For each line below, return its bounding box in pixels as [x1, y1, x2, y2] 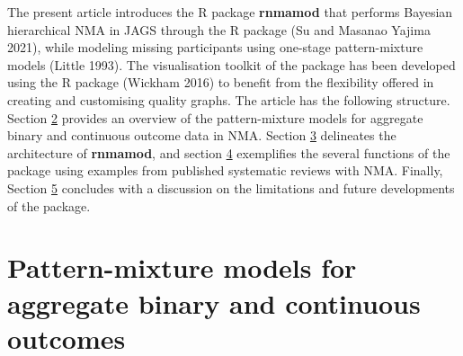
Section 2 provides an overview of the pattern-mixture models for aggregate [7, 108, 423, 127]
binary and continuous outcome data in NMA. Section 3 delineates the [7, 126, 396, 145]
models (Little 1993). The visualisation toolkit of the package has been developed [7, 55, 456, 74]
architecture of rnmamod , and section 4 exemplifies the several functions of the [7, 143, 450, 162]
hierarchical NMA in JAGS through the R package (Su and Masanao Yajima [7, 20, 431, 39]
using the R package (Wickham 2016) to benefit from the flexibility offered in [7, 73, 434, 92]
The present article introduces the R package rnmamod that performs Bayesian [7, 3, 453, 21]
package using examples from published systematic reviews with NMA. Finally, [7, 161, 443, 180]
